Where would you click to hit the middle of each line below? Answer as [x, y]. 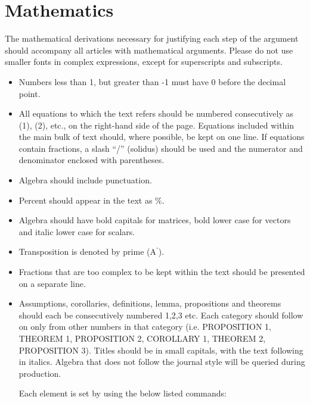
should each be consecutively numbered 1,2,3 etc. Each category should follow [161, 315]
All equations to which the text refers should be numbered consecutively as [156, 113]
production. [40, 373]
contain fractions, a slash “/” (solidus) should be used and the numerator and [161, 148]
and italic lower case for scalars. [77, 231]
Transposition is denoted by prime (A [87, 252]
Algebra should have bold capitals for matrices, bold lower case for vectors [155, 220]
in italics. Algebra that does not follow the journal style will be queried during [162, 362]
